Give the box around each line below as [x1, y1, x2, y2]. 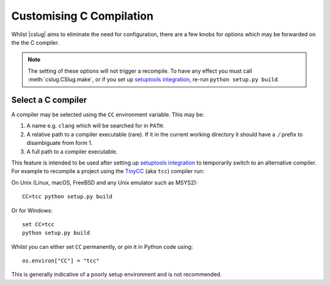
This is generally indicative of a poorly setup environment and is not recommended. [11, 271, 222, 278]
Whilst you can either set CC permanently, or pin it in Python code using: [11, 243, 193, 250]
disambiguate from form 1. [26, 139, 93, 147]
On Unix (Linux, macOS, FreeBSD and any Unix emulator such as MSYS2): [11, 179, 198, 186]
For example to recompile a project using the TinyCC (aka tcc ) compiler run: [11, 168, 205, 175]
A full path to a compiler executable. [26, 147, 118, 155]
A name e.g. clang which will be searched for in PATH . [26, 122, 164, 130]
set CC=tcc [22, 221, 55, 228]
